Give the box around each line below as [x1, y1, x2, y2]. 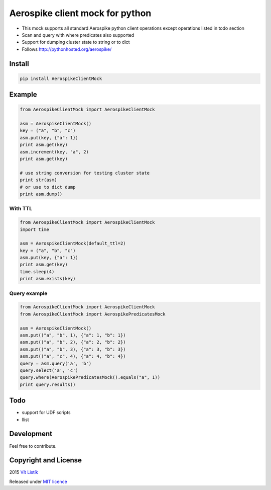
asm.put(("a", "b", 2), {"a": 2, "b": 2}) [20, 340, 126, 345]
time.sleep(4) [20, 269, 55, 274]
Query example [9, 290, 48, 297]
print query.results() [20, 381, 76, 387]
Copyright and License [9, 456, 82, 465]
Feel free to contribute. [9, 443, 57, 449]
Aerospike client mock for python [9, 8, 152, 19]
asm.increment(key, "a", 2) [20, 149, 89, 154]
